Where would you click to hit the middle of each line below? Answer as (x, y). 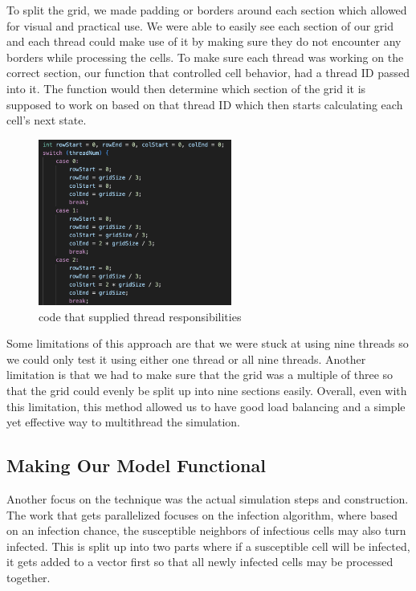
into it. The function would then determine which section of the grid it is (186, 88)
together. (29, 578)
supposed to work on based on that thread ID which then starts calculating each (205, 104)
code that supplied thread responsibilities (140, 316)
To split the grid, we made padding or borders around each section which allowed (207, 10)
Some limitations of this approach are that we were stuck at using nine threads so (208, 343)
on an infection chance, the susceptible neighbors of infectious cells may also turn (206, 530)
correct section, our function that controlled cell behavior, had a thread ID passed (208, 73)
